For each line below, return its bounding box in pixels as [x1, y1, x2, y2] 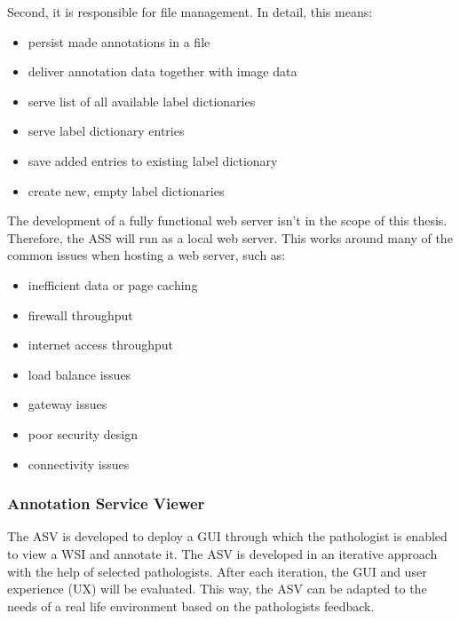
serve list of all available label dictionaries [28, 91, 256, 110]
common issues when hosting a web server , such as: [7, 246, 286, 264]
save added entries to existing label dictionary [28, 151, 278, 169]
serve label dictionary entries [28, 122, 185, 140]
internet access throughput [28, 335, 173, 354]
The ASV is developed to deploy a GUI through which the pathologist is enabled [7, 527, 448, 546]
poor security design [28, 424, 138, 443]
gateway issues [28, 395, 107, 413]
